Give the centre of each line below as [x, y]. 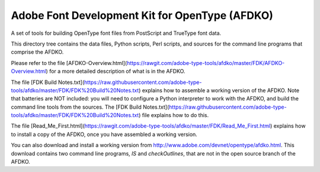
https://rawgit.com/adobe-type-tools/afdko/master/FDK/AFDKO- [206, 63]
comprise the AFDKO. [37, 52]
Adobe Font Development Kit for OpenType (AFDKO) [142, 15]
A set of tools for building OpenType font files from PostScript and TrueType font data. [116, 33]
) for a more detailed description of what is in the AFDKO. [116, 72]
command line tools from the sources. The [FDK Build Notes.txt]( [90, 107]
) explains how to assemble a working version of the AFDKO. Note [219, 90]
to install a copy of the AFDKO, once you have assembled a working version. [104, 134]
